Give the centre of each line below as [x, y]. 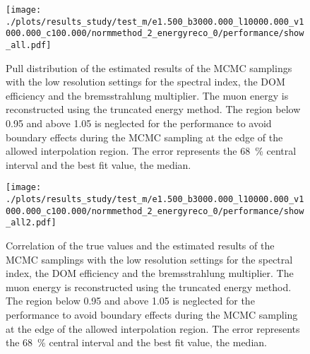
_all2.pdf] [31, 223]
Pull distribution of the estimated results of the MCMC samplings [149, 67]
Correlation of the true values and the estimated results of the [140, 245]
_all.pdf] [29, 45]
